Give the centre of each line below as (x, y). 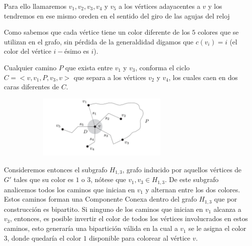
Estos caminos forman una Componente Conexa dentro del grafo (100, 199)
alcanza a (227, 209)
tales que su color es (44, 179)
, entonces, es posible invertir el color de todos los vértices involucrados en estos (129, 218)
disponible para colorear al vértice (140, 237)
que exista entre (89, 67)
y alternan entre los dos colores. (193, 189)
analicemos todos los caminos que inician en (69, 189)
